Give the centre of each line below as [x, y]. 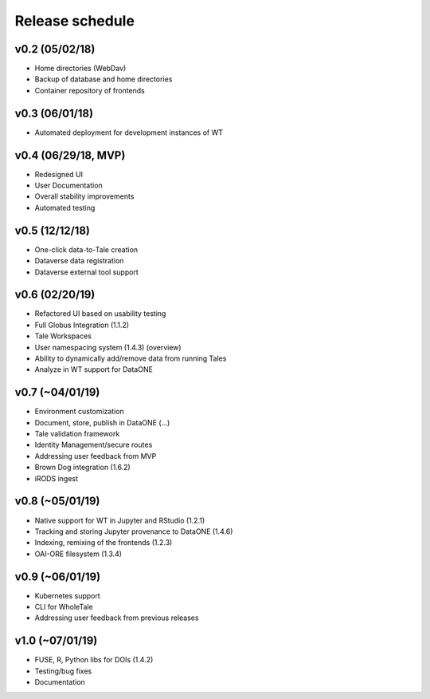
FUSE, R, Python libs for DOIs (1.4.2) [94, 660]
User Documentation [68, 186]
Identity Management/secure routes [94, 445]
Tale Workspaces [63, 336]
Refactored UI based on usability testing [100, 314]
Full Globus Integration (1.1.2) [82, 325]
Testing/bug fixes [63, 671]
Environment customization [80, 412]
